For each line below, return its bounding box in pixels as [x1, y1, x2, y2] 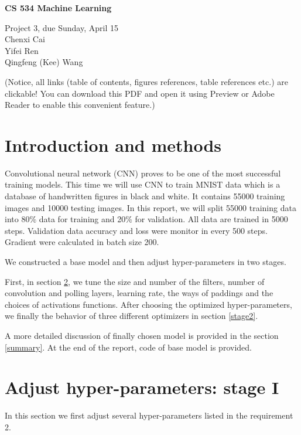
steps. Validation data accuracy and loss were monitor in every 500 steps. [5, 224, 268, 236]
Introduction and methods [5, 132, 221, 157]
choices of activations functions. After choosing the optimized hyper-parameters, [5, 298, 292, 310]
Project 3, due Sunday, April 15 [5, 21, 118, 33]
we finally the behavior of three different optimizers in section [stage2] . [5, 310, 258, 322]
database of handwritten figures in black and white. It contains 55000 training [5, 190, 285, 202]
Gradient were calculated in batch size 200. [5, 236, 159, 248]
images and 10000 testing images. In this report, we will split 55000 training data [5, 201, 296, 213]
